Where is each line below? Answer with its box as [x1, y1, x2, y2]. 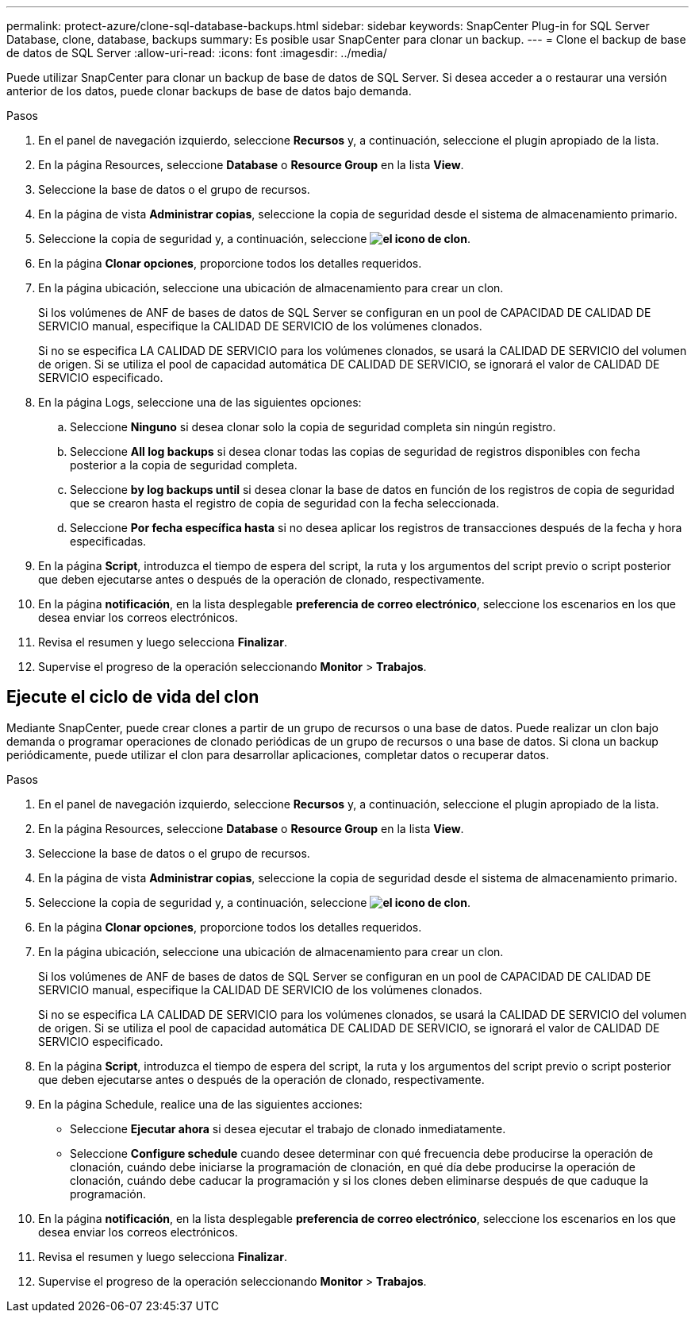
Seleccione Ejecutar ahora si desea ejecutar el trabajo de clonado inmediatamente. [70, 1121, 506, 1136]
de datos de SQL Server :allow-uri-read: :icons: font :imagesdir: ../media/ [6, 46, 387, 60]
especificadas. [70, 534, 147, 548]
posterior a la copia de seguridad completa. [70, 458, 298, 472]
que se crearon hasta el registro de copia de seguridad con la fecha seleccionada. [70, 496, 500, 510]
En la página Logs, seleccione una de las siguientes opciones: [38, 395, 362, 409]
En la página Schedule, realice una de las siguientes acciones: [38, 1097, 363, 1111]
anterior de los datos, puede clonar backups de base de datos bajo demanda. [6, 84, 412, 98]
